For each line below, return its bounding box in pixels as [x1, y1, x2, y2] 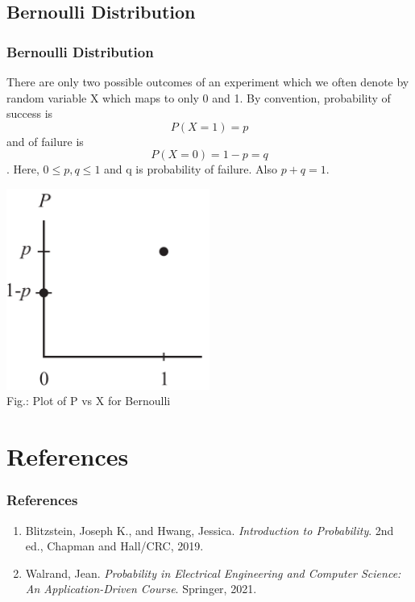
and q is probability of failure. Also [104, 161, 277, 178]
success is [6, 105, 53, 122]
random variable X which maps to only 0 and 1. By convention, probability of [6, 89, 391, 106]
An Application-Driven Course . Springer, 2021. [25, 580, 257, 597]
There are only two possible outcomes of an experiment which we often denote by [6, 73, 409, 90]
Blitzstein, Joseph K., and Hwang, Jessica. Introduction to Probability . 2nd [25, 521, 394, 538]
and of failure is [6, 132, 84, 149]
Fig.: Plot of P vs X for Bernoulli [6, 392, 171, 409]
